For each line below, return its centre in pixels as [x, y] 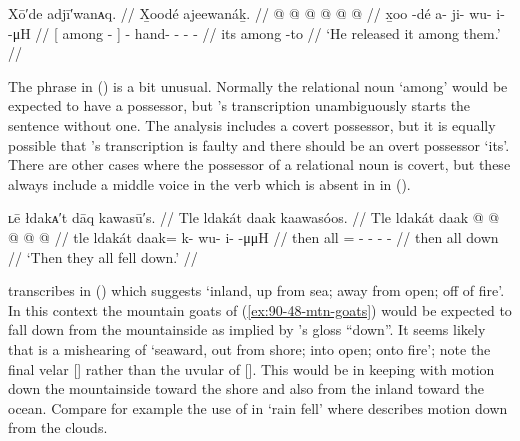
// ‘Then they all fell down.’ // [103, 256]
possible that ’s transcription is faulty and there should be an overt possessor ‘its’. [259, 144]
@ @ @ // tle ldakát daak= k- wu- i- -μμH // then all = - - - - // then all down [253, 236]
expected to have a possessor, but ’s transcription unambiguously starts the [239, 105]
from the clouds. [58, 427]
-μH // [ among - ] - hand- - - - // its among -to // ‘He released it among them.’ [254, 32]
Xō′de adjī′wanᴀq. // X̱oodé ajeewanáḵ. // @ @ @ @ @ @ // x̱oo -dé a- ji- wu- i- [256, 13]
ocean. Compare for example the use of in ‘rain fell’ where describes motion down [258, 407]
